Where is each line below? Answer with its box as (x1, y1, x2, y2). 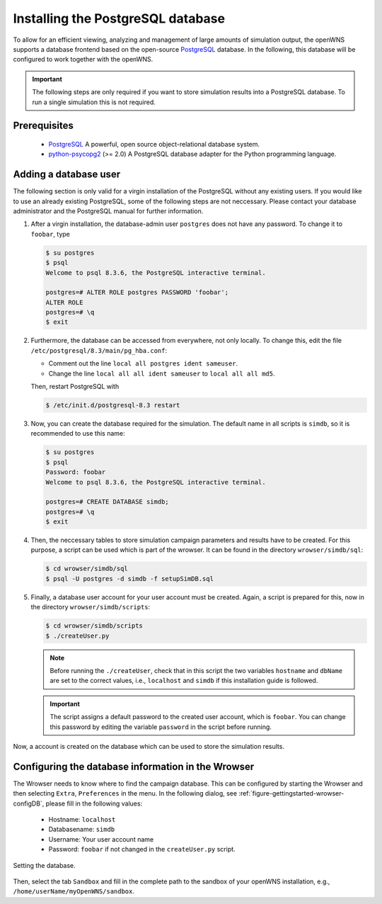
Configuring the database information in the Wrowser (13, 760, 255, 772)
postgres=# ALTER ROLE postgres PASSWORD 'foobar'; (45, 288, 229, 297)
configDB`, (13, 799, 45, 808)
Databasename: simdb (48, 825, 115, 834)
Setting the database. (13, 861, 76, 869)
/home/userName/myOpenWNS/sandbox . (13, 887, 134, 895)
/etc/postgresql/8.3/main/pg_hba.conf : (30, 346, 168, 354)
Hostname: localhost (48, 815, 116, 824)
